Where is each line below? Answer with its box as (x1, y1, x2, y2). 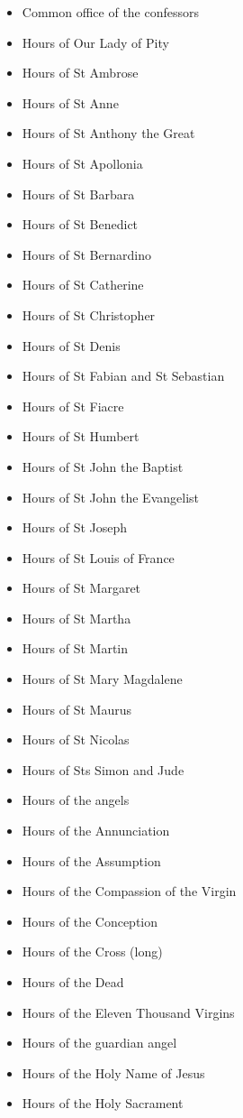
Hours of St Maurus (22, 699, 131, 718)
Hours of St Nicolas (22, 730, 130, 749)
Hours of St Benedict (22, 215, 139, 234)
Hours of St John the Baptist (22, 457, 184, 476)
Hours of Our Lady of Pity (22, 32, 169, 51)
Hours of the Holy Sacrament (22, 1094, 184, 1113)
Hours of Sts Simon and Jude (22, 760, 184, 779)
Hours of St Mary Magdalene (22, 670, 183, 688)
